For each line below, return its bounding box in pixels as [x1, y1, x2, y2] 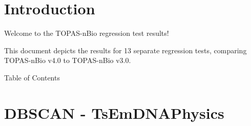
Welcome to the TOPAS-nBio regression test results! [4, 28, 169, 38]
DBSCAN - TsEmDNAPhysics [4, 102, 224, 123]
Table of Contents [4, 72, 60, 82]
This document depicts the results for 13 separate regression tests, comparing [4, 45, 247, 55]
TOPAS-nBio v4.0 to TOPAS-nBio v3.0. [4, 55, 131, 66]
